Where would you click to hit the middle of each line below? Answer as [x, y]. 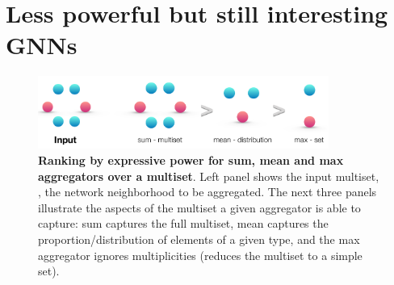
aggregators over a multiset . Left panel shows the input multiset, [209, 176]
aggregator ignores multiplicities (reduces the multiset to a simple [200, 255]
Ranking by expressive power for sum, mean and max [191, 160]
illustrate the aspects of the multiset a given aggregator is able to [199, 207]
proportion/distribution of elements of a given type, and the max [199, 239]
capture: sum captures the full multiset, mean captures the [183, 223]
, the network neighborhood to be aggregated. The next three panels [207, 192]
